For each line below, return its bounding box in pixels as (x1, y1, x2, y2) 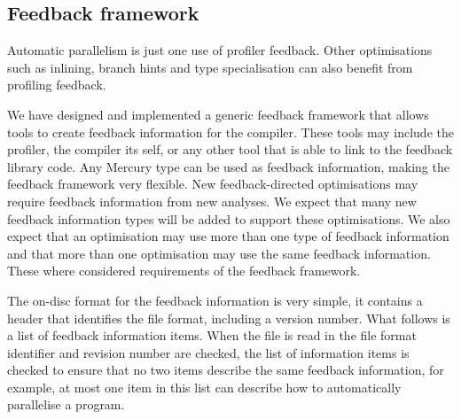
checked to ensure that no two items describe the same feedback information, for (7, 361, 444, 379)
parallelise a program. (7, 395, 125, 414)
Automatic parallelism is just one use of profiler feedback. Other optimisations (7, 41, 433, 59)
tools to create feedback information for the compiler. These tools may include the (7, 122, 454, 141)
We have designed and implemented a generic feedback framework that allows (7, 105, 429, 123)
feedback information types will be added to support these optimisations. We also (7, 209, 450, 228)
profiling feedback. (7, 75, 106, 94)
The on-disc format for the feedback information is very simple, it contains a (7, 291, 423, 309)
